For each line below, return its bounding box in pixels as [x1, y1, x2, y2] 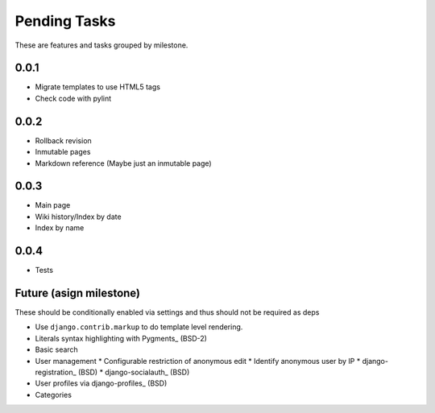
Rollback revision [35, 135, 92, 145]
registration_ [35, 367, 77, 377]
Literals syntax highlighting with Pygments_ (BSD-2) [35, 333, 207, 343]
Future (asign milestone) [14, 286, 141, 299]
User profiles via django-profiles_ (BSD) [35, 378, 168, 388]
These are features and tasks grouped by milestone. [14, 40, 188, 50]
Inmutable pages [35, 147, 91, 157]
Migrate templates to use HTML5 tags [35, 82, 161, 92]
